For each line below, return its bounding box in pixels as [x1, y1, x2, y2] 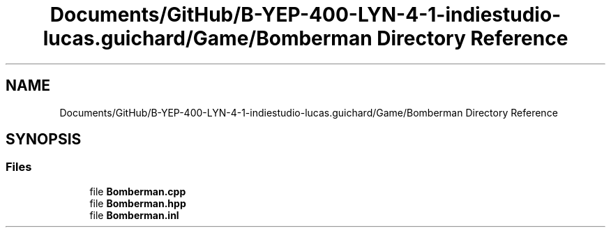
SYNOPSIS [6, 130, 82, 149]
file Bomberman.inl [89, 209, 179, 221]
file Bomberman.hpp [89, 197, 186, 209]
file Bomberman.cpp [89, 185, 186, 197]
